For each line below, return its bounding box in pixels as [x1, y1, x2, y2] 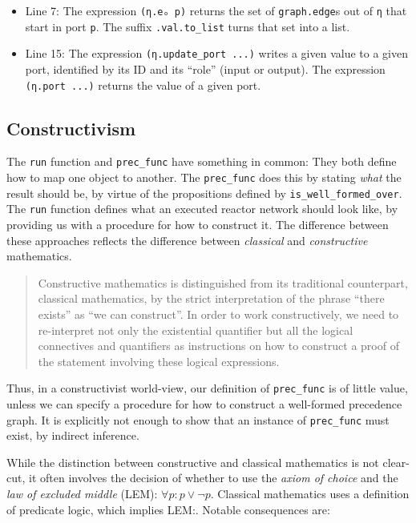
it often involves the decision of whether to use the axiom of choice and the [28, 469, 398, 486]
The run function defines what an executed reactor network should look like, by [6, 200, 398, 217]
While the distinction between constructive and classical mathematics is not [6, 453, 379, 470]
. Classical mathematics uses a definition [210, 485, 410, 502]
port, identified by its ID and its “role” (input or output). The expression [25, 60, 386, 77]
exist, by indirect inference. [6, 427, 139, 444]
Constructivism [6, 115, 136, 140]
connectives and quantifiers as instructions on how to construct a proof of [38, 337, 399, 354]
